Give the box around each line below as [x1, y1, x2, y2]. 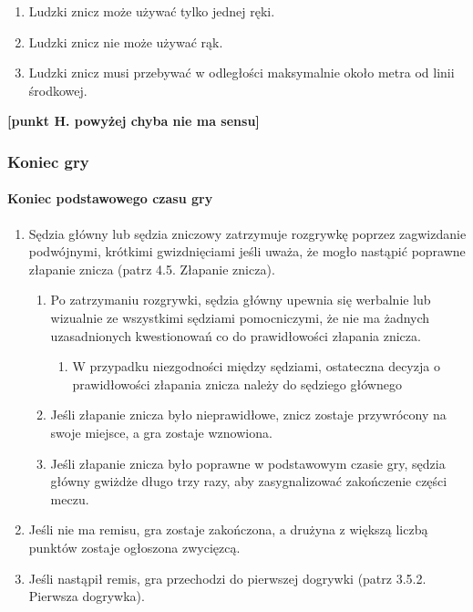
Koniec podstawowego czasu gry [7, 189, 213, 208]
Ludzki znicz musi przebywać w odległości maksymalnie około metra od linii [28, 63, 455, 82]
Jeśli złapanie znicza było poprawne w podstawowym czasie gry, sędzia [50, 453, 446, 472]
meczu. [50, 489, 89, 508]
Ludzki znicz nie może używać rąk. [28, 32, 223, 51]
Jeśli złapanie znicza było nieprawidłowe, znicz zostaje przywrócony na [50, 405, 447, 424]
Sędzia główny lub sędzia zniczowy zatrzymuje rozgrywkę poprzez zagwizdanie [28, 223, 467, 243]
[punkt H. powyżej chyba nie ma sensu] [7, 111, 260, 130]
